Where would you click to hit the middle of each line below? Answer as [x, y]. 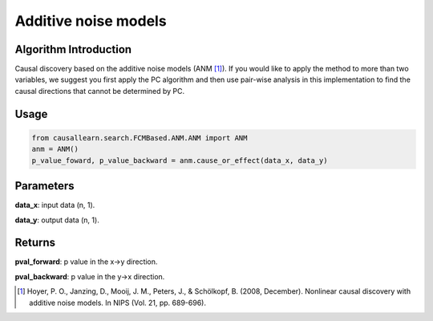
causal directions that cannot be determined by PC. [100, 91]
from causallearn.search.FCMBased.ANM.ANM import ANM [140, 138]
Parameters [45, 186]
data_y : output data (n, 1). [57, 220]
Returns [35, 243]
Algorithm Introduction [73, 49]
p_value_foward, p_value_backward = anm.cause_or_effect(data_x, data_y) [180, 160]
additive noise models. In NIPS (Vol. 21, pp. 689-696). [117, 303]
